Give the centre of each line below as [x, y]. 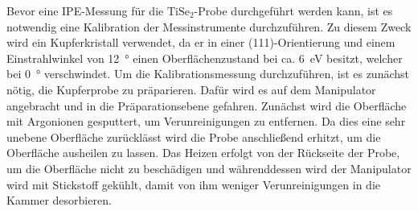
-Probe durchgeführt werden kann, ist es [293, 10]
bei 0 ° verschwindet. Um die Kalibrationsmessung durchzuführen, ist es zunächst [208, 74]
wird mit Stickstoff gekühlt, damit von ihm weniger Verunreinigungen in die [193, 184]
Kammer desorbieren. [59, 200]
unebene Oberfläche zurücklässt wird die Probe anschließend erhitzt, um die [194, 137]
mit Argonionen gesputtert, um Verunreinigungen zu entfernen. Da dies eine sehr [206, 121]
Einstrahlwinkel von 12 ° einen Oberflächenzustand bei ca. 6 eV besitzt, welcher [205, 58]
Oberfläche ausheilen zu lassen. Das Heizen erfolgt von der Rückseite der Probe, [203, 153]
